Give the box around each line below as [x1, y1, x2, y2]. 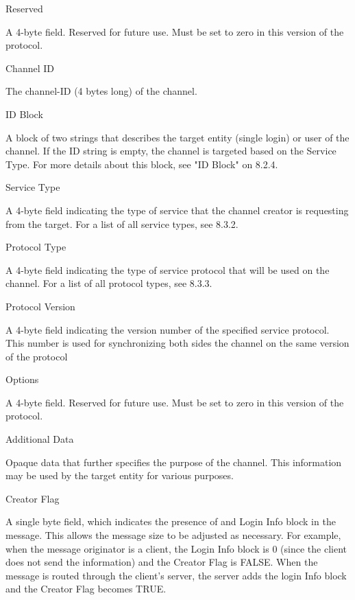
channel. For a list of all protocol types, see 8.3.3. [5, 276, 212, 290]
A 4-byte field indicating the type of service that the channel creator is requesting [5, 203, 349, 217]
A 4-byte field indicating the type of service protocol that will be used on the [5, 262, 330, 277]
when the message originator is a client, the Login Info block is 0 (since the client [5, 541, 347, 555]
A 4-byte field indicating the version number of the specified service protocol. [5, 322, 330, 336]
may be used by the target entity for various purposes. [5, 468, 234, 483]
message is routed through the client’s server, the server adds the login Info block [5, 568, 347, 582]
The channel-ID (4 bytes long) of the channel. [5, 84, 197, 98]
